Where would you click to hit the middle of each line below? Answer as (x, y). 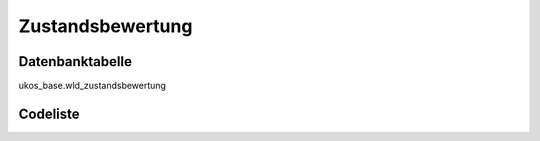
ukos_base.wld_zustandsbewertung (92, 86)
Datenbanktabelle (75, 61)
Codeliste (49, 113)
